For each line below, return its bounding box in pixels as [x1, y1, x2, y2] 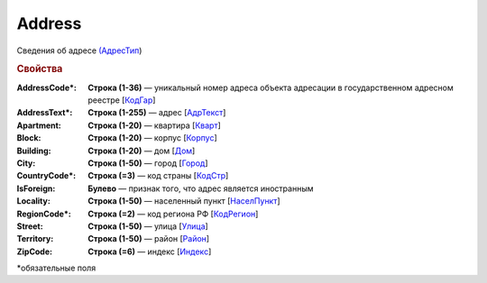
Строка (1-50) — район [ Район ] [87, 233, 210, 244]
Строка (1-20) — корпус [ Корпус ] [87, 132, 218, 143]
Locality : [16, 196, 51, 206]
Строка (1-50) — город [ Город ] [87, 158, 208, 169]
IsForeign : [16, 183, 56, 194]
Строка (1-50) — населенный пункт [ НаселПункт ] [87, 196, 280, 206]
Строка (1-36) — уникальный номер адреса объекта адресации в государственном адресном [87, 82, 455, 93]
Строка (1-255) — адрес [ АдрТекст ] [87, 107, 226, 118]
